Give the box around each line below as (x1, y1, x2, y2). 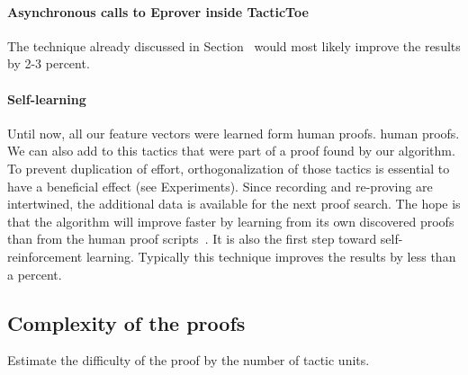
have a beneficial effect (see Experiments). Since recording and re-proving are (7, 176, 433, 195)
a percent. (7, 264, 62, 283)
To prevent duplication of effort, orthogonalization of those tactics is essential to (7, 158, 450, 177)
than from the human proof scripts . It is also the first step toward (7, 229, 377, 248)
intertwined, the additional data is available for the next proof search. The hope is (7, 194, 461, 213)
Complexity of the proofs (7, 308, 246, 336)
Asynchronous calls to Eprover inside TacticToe (7, 2, 309, 21)
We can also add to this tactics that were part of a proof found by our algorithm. (7, 141, 455, 160)
